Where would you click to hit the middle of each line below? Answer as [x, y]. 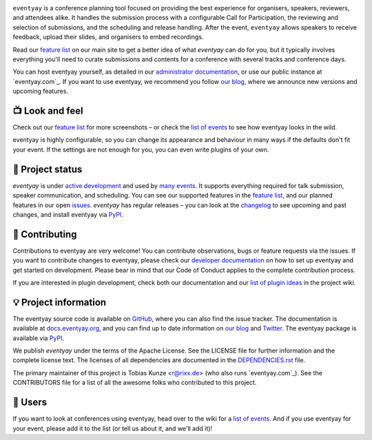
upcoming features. [41, 91]
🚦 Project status [48, 169]
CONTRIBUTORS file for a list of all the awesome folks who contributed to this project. [135, 383]
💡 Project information [60, 302]
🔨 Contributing [45, 234]
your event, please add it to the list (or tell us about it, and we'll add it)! [113, 428]
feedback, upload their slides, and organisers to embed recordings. [108, 37]
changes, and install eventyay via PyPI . [68, 214]
